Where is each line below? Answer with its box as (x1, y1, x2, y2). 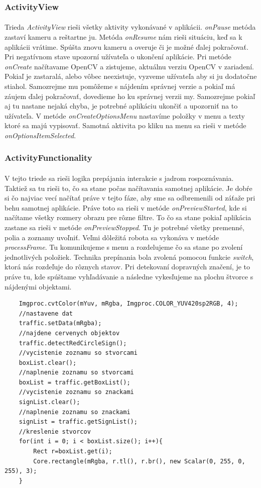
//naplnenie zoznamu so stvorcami (19, 369, 134, 376)
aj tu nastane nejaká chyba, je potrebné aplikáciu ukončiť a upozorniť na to (5, 101, 238, 111)
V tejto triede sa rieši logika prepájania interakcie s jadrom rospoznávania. (5, 173, 234, 183)
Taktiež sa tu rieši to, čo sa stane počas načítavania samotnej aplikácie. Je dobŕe (5, 182, 252, 193)
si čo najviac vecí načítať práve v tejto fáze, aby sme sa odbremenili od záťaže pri (5, 192, 255, 203)
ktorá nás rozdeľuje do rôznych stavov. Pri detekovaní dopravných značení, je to (5, 261, 250, 272)
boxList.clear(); (19, 359, 77, 366)
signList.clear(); (19, 399, 80, 406)
